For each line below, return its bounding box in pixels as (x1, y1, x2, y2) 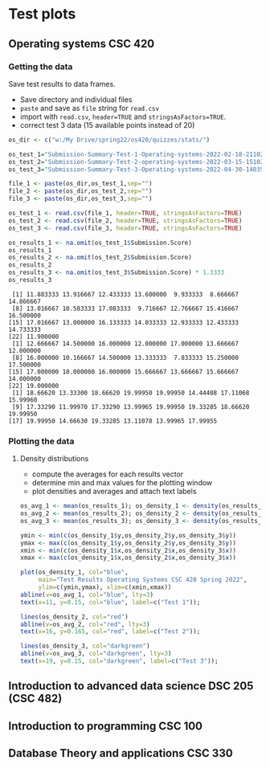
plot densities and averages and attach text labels (31, 487, 197, 496)
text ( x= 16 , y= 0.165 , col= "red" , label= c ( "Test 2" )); (19, 627, 201, 635)
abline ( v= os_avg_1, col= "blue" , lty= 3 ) (19, 590, 154, 598)
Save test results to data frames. (8, 79, 116, 88)
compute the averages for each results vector (31, 469, 184, 479)
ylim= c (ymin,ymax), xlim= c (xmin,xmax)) (38, 583, 172, 591)
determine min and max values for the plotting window (31, 478, 213, 488)
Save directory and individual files (19, 94, 133, 104)
